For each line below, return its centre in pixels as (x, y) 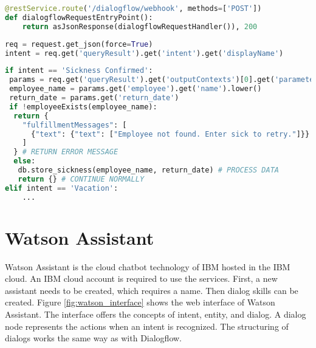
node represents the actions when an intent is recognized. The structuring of (147, 326)
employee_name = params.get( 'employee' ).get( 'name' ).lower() (136, 89)
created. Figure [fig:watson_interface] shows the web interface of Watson (140, 302)
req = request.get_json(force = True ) (79, 44)
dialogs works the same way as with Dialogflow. (94, 338)
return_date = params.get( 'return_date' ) (94, 98)
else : (25, 161)
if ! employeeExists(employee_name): (83, 107)
